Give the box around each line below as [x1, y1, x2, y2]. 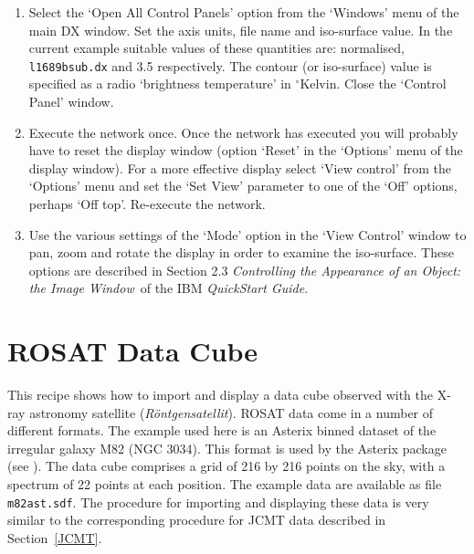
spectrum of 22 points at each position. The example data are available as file [7, 475, 442, 494]
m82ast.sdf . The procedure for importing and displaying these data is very [7, 492, 429, 511]
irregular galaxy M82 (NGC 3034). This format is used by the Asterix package [7, 438, 447, 457]
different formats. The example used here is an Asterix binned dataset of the [7, 421, 437, 440]
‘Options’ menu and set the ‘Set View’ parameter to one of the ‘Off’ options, [28, 176, 458, 195]
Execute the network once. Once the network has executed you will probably [28, 122, 458, 141]
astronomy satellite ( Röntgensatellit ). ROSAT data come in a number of [29, 402, 434, 422]
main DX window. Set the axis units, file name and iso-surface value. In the [28, 20, 453, 39]
